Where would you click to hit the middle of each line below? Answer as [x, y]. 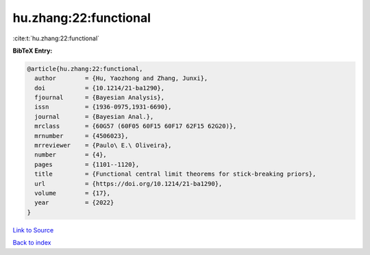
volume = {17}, [73, 193]
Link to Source [33, 230]
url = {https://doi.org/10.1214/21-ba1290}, [128, 184]
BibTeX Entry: [33, 51]
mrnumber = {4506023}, [82, 136]
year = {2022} [74, 203]
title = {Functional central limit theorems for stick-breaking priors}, [175, 174]
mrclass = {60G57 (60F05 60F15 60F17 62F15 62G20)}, [136, 126]
